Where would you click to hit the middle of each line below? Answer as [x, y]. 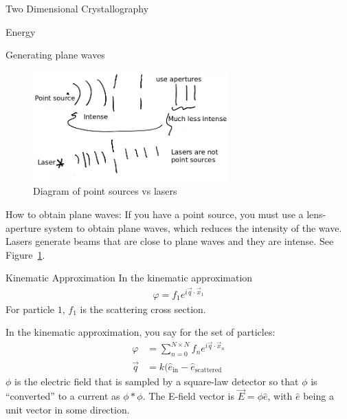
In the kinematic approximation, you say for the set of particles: [141, 332]
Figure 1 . [25, 254]
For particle [30, 309]
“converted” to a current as [63, 396]
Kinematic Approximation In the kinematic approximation [129, 278]
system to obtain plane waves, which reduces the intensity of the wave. [193, 227]
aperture [23, 227]
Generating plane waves [55, 55]
